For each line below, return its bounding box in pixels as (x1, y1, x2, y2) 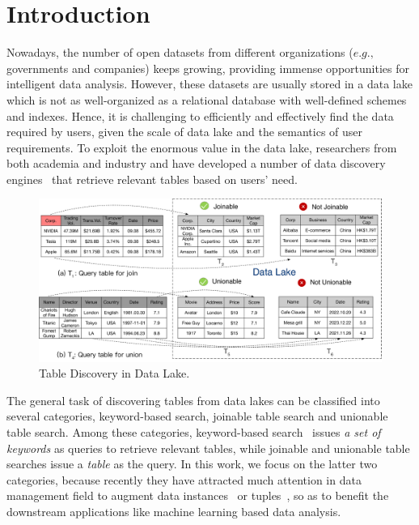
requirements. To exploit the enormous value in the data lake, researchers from (6, 139, 397, 156)
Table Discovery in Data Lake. (39, 365, 190, 382)
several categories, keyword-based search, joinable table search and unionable (6, 408, 388, 425)
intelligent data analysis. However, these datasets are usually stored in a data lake (6, 75, 413, 92)
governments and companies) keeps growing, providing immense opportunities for (6, 59, 409, 76)
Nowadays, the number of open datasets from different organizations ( (6, 44, 353, 61)
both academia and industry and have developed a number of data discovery (6, 155, 386, 172)
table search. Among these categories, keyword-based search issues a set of (6, 424, 381, 441)
